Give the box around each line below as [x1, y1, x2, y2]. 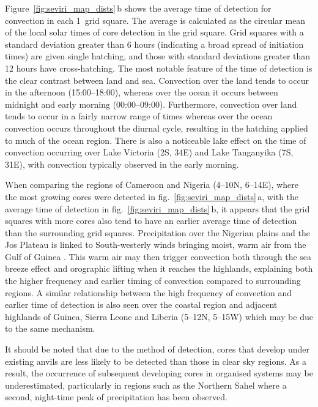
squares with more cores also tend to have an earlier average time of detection [5, 214, 297, 227]
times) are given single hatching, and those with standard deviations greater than [5, 50, 311, 62]
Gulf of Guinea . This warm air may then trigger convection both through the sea [5, 250, 312, 263]
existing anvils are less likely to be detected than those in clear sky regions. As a [5, 354, 307, 367]
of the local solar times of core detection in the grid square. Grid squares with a [5, 26, 304, 39]
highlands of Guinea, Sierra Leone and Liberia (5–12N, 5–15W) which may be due [5, 310, 313, 323]
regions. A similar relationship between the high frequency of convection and [5, 286, 292, 299]
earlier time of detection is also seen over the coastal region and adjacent [5, 298, 278, 311]
